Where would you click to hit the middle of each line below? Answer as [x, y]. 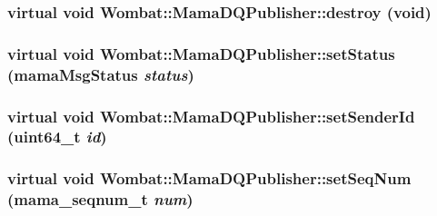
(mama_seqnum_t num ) [100, 199]
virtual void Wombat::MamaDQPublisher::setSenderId [211, 116]
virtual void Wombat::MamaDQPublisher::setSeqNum [209, 178]
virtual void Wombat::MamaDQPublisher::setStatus [201, 53]
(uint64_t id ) [57, 137]
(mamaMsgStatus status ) [101, 74]
